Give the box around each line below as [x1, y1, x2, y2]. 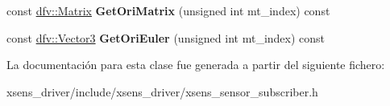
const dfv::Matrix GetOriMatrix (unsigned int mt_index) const [6, 2, 330, 18]
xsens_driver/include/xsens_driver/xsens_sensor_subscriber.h [6, 83, 318, 100]
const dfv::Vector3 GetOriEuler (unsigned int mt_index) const [6, 29, 326, 46]
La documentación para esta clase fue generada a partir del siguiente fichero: [6, 56, 385, 73]
